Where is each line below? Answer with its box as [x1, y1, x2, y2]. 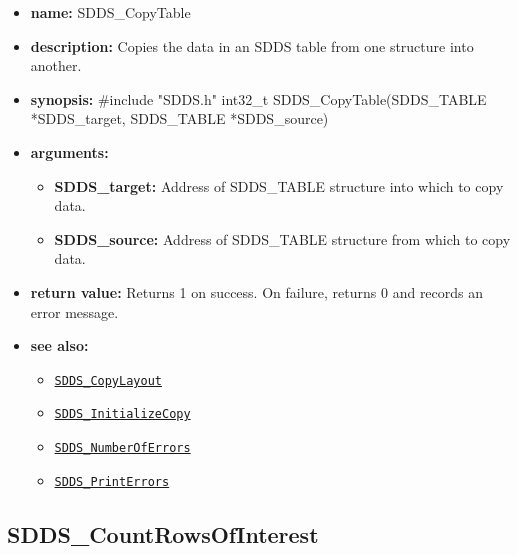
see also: [30, 335, 89, 356]
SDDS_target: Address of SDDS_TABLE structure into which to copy [54, 175, 504, 196]
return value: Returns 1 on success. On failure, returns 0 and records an [30, 281, 484, 302]
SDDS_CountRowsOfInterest [7, 518, 319, 549]
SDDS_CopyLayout [54, 373, 162, 388]
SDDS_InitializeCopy [54, 407, 191, 422]
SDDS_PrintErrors [54, 474, 170, 489]
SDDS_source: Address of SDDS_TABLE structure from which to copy [54, 228, 511, 249]
